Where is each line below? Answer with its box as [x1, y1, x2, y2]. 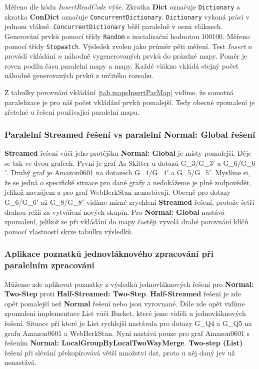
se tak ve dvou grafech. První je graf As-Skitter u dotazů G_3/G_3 [4, 157, 213, 168]
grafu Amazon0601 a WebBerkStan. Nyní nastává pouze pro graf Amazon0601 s [4, 327, 250, 338]
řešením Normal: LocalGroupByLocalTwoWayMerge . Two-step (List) [4, 337, 243, 348]
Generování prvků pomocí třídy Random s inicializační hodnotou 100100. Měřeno [4, 31, 250, 41]
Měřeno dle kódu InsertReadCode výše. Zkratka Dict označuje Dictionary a [4, 2, 240, 12]
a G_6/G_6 [217, 157, 255, 168]
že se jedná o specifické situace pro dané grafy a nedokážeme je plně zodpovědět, [4, 177, 251, 187]
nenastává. [4, 357, 36, 367]
